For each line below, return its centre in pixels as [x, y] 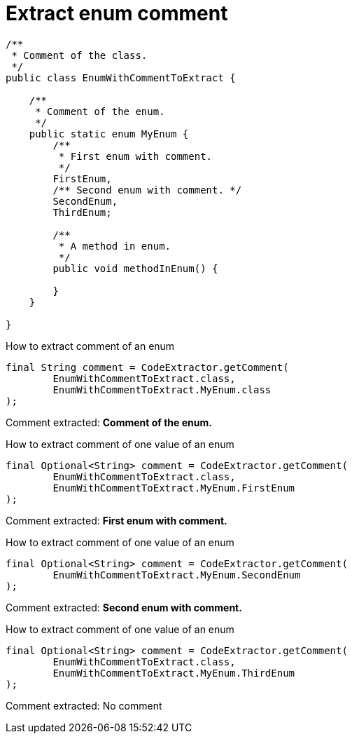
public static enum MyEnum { [109, 134]
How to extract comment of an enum [90, 346]
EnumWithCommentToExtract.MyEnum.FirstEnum [174, 488]
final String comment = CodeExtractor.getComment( [147, 367]
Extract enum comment [117, 13]
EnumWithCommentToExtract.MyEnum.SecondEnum [177, 575]
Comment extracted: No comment [84, 705]
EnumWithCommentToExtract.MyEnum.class [162, 389]
